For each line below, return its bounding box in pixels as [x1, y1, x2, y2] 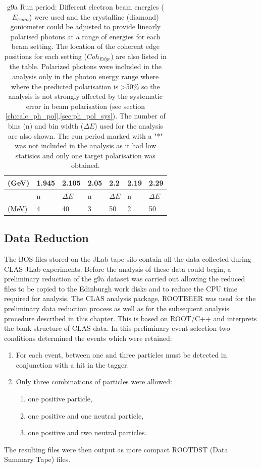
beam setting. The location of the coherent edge [11, 41, 160, 51]
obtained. [71, 160, 100, 170]
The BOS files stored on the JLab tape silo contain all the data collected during [4, 253, 251, 264]
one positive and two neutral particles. [28, 427, 147, 438]
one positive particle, [28, 393, 92, 404]
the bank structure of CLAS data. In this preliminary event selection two [4, 323, 230, 333]
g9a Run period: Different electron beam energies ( [7, 2, 164, 12]
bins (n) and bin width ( [8, 120, 84, 131]
